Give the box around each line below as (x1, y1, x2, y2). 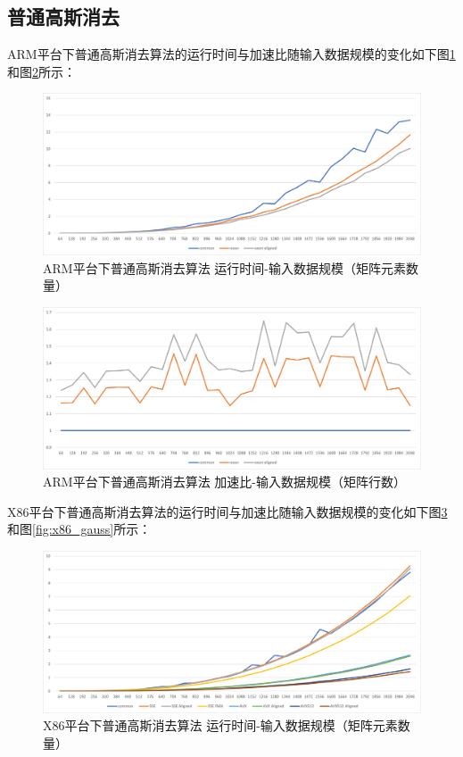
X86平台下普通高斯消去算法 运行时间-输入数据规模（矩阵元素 (43, 716, 398, 735)
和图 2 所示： (7, 62, 76, 80)
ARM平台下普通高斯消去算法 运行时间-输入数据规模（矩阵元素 (43, 258, 406, 277)
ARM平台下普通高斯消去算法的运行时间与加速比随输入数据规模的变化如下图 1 (7, 45, 456, 63)
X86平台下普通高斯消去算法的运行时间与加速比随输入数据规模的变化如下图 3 (7, 502, 448, 520)
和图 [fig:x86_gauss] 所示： (7, 520, 152, 538)
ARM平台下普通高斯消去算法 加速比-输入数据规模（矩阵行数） (43, 472, 406, 491)
